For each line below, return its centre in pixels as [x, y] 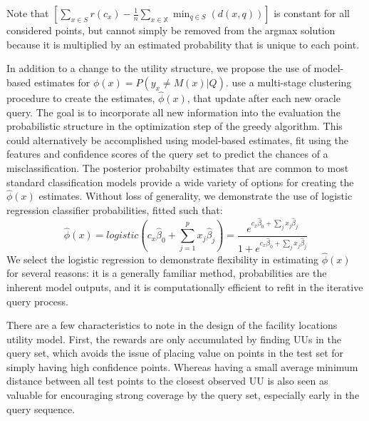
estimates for [62, 82]
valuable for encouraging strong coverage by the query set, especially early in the [183, 395]
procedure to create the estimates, [81, 98]
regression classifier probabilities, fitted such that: [115, 209]
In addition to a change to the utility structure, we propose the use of [158, 68]
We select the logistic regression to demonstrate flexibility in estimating [163, 259]
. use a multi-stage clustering [289, 82]
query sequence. [41, 409]
